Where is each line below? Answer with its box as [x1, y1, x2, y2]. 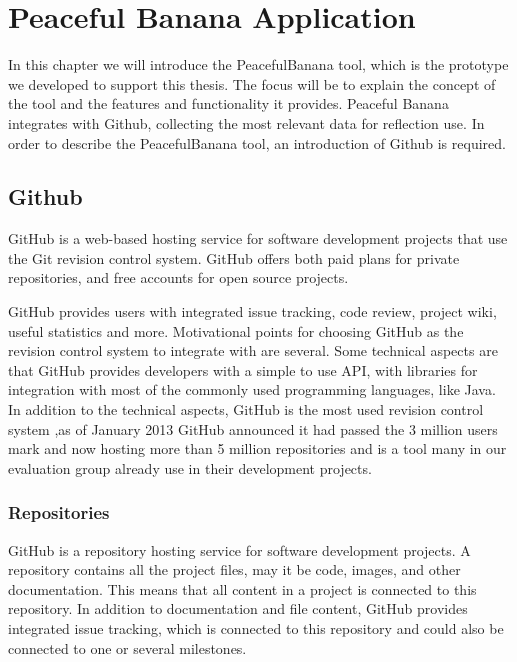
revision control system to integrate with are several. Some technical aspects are [8, 340, 498, 361]
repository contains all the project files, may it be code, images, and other [8, 559, 461, 580]
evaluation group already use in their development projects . [8, 457, 372, 478]
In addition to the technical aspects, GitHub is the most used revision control [8, 399, 484, 420]
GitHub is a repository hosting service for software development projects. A [8, 539, 471, 560]
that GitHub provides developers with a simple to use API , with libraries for [8, 359, 478, 380]
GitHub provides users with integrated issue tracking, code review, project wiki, [8, 301, 497, 322]
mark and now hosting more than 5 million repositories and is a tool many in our [8, 438, 507, 459]
